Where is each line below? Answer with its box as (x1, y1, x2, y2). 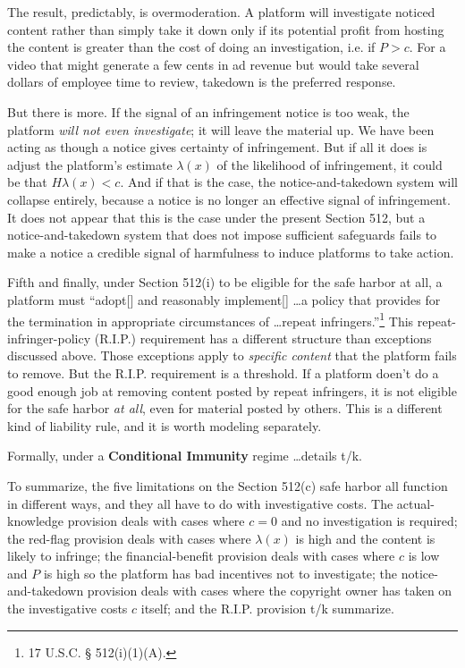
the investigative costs (7, 599, 128, 618)
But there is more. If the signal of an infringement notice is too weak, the (7, 102, 410, 121)
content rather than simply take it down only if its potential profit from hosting (7, 20, 444, 38)
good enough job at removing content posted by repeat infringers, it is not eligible (7, 381, 457, 400)
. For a (409, 38, 446, 56)
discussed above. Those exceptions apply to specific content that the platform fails (7, 346, 457, 365)
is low (408, 546, 440, 565)
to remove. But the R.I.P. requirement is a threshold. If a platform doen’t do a (7, 363, 439, 382)
